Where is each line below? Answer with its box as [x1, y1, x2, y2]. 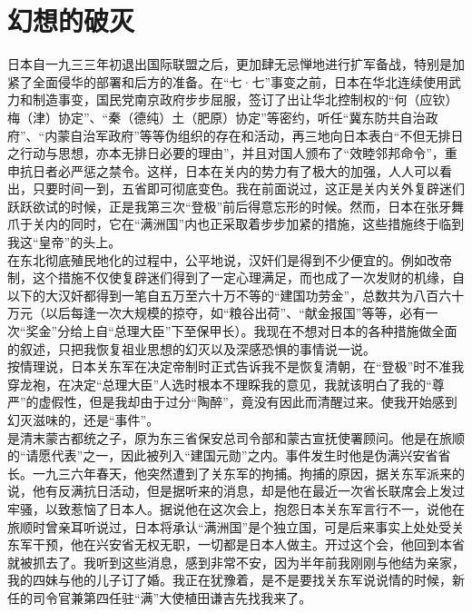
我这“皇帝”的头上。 [7, 232, 122, 252]
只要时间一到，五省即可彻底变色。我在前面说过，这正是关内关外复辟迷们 [32, 179, 465, 198]
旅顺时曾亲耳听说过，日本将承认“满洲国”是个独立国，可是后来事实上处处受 [7, 517, 452, 536]
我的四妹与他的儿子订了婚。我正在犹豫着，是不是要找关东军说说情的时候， [7, 570, 452, 589]
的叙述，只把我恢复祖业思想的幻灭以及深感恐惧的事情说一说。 [7, 339, 376, 358]
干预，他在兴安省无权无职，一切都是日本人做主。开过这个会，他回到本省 [32, 535, 465, 554]
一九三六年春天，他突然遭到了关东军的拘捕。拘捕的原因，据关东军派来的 [32, 463, 465, 482]
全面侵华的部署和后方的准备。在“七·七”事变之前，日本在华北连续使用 [32, 72, 449, 91]
